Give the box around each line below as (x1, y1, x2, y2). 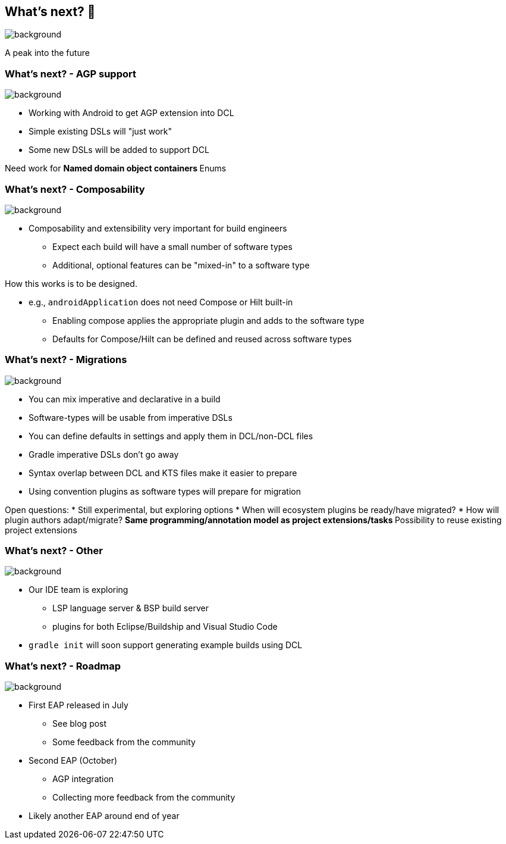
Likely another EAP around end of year (29, 811, 180, 821)
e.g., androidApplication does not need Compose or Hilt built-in (29, 296, 293, 307)
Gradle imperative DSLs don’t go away (29, 449, 179, 459)
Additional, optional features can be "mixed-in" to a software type (52, 260, 310, 270)
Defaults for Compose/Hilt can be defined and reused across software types (52, 333, 352, 344)
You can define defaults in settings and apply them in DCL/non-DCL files (29, 430, 313, 441)
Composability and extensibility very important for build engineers (29, 223, 287, 233)
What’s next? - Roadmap (5, 659, 121, 672)
